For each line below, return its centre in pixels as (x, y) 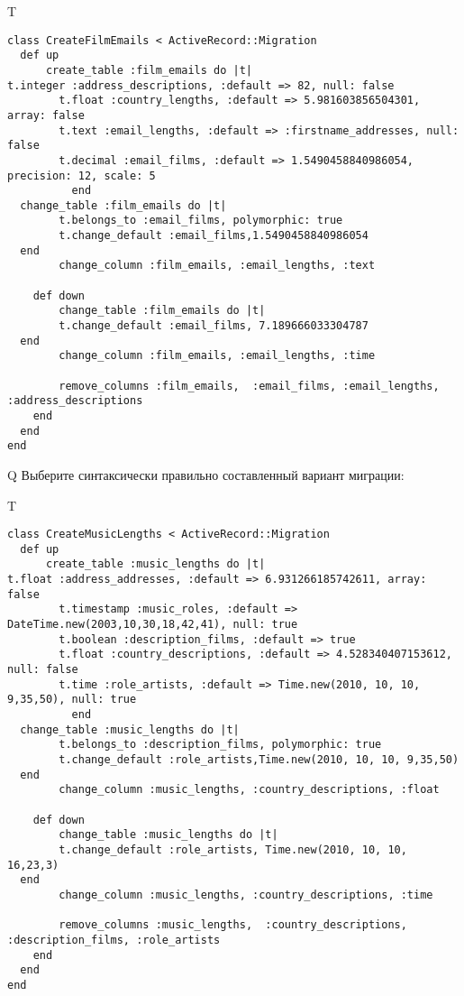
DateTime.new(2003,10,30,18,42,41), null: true (153, 625)
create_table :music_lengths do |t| (155, 564)
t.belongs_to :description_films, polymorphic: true (220, 745)
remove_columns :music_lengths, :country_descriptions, (233, 925)
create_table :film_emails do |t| (149, 70)
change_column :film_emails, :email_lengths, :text (217, 266)
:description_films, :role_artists (114, 940)
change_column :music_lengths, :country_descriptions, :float (249, 790)
